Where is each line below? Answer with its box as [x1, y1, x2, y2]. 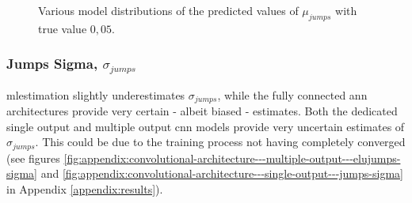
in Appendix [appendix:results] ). [6, 181, 163, 197]
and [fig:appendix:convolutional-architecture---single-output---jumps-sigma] [40, 165, 403, 182]
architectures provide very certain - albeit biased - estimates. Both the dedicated [6, 103, 398, 119]
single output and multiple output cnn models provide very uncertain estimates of [6, 118, 405, 134]
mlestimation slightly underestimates [6, 86, 185, 103]
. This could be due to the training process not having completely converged [35, 133, 406, 150]
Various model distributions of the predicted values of [38, 2, 299, 18]
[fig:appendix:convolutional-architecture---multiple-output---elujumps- [63, 149, 401, 166]
